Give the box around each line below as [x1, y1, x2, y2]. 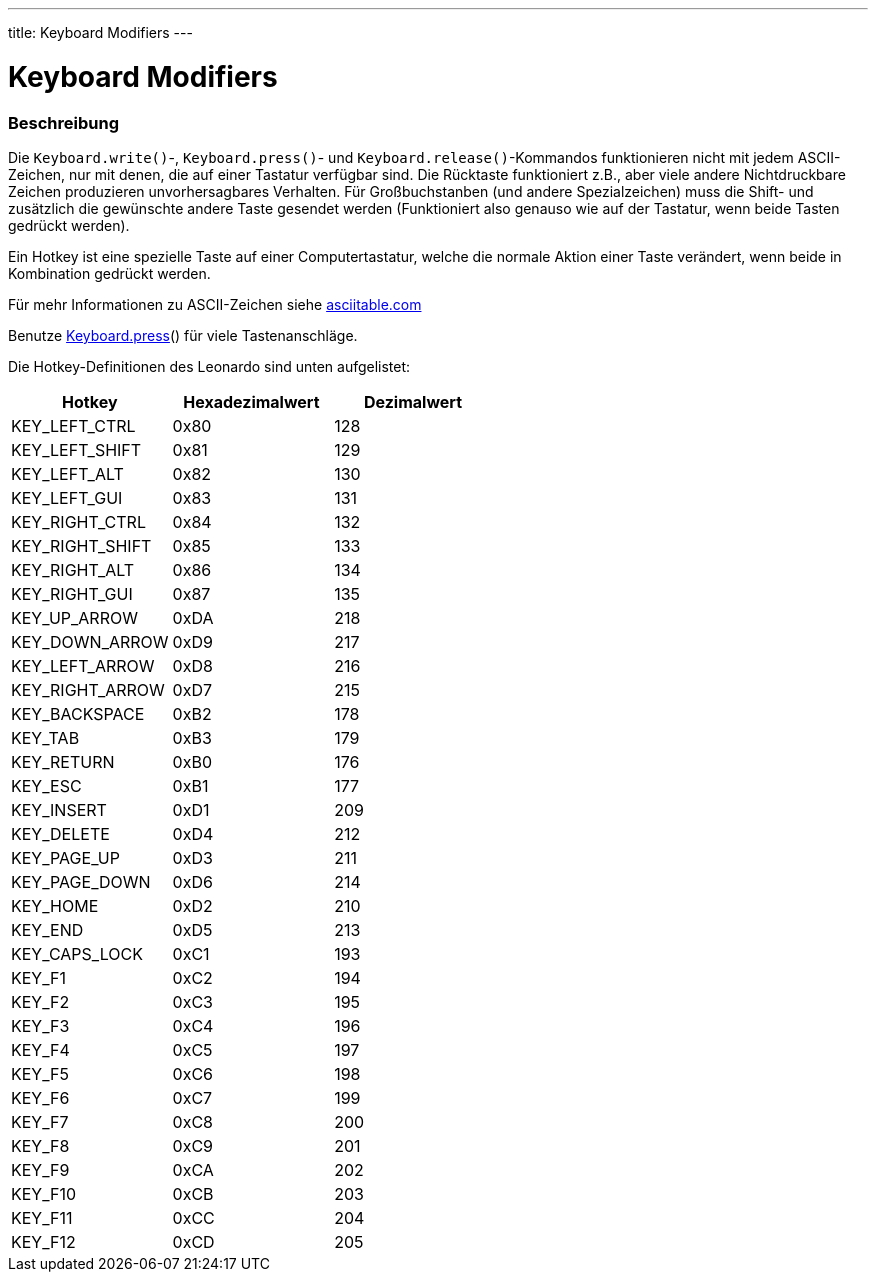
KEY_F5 [11, 1063, 69, 1084]
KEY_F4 [11, 1039, 70, 1060]
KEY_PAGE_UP [11, 847, 120, 868]
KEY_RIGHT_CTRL [11, 511, 146, 532]
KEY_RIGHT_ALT [11, 559, 135, 580]
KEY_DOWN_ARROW [11, 631, 169, 652]
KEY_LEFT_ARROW [11, 655, 155, 676]
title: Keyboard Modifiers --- [8, 24, 193, 41]
